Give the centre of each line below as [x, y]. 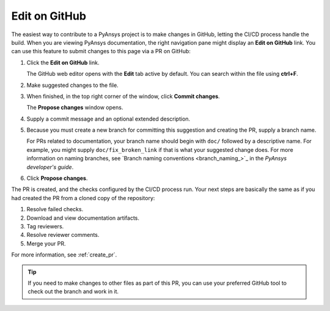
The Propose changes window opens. [75, 108]
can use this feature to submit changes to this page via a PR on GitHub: [101, 51]
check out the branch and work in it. [73, 291]
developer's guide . [50, 167]
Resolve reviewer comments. [63, 235]
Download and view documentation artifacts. [83, 218]
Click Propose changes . [57, 178]
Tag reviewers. [45, 226]
